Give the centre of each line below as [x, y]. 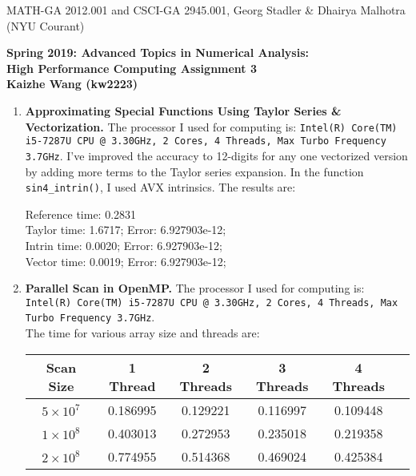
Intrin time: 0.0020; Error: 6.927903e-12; [124, 245]
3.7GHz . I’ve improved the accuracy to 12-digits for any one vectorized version [216, 155]
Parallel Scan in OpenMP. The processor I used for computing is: [195, 288]
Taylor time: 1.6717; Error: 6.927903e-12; [126, 230]
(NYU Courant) [46, 25]
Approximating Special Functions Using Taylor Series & [183, 110]
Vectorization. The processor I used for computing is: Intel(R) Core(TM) [211, 126]
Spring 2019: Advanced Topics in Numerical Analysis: [158, 52]
